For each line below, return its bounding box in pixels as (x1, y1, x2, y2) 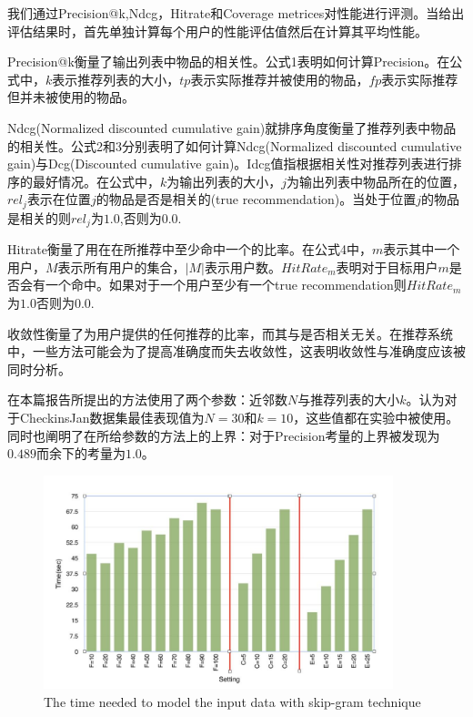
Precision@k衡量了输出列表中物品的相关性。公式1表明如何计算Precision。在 (7, 52, 450, 71)
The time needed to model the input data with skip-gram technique (44, 691, 421, 711)
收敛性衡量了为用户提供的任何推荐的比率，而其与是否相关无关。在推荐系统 (7, 323, 453, 343)
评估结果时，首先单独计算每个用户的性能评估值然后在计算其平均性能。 (7, 21, 428, 40)
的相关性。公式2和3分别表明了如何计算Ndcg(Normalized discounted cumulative (7, 136, 462, 155)
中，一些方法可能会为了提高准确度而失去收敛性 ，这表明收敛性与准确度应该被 (7, 342, 466, 361)
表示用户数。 (204, 257, 281, 276)
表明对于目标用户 (336, 257, 438, 276)
